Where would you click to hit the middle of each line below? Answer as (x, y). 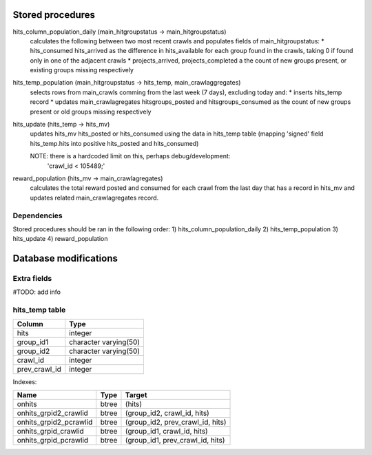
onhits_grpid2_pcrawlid (55, 422)
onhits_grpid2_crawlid (53, 413)
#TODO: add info (37, 292)
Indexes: (25, 381)
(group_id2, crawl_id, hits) (167, 413)
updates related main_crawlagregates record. (94, 198)
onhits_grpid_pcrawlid (53, 440)
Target (136, 394)
